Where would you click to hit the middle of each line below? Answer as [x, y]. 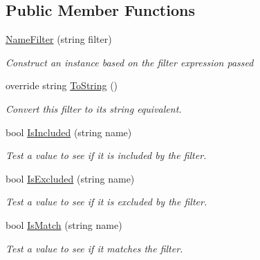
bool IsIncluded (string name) [69, 132]
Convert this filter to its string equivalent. [94, 108]
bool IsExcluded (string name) [70, 178]
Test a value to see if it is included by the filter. [106, 155]
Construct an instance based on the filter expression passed [130, 62]
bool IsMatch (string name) [64, 224]
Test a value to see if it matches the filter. [94, 248]
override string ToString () [62, 85]
